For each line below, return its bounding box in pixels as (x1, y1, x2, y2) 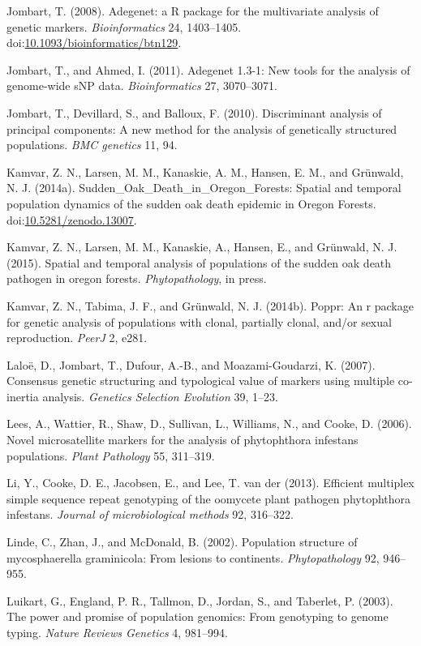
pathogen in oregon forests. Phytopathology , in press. (6, 270, 267, 287)
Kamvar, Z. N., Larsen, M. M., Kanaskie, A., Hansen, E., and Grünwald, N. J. (6, 238, 397, 255)
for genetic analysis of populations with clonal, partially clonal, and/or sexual (6, 313, 392, 330)
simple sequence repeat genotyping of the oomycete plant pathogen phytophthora (6, 490, 411, 507)
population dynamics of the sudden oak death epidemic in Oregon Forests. (6, 195, 376, 212)
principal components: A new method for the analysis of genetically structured (6, 120, 397, 137)
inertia (6, 387, 39, 404)
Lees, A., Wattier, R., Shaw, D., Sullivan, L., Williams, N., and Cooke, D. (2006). (6, 415, 412, 432)
